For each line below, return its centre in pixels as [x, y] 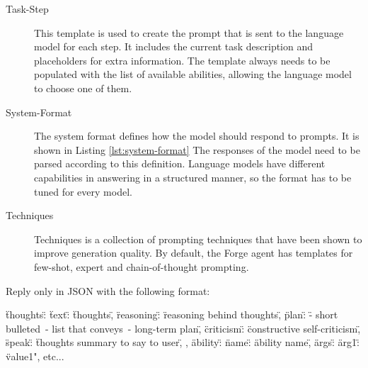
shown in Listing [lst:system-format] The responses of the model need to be [197, 149]
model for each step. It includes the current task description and [174, 46]
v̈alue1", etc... [35, 356]
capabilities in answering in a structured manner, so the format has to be [193, 177]
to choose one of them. [83, 88]
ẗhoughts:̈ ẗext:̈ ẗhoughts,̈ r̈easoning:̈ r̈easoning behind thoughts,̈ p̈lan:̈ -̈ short [172, 314]
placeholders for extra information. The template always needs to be [182, 60]
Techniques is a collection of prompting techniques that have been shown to [198, 239]
